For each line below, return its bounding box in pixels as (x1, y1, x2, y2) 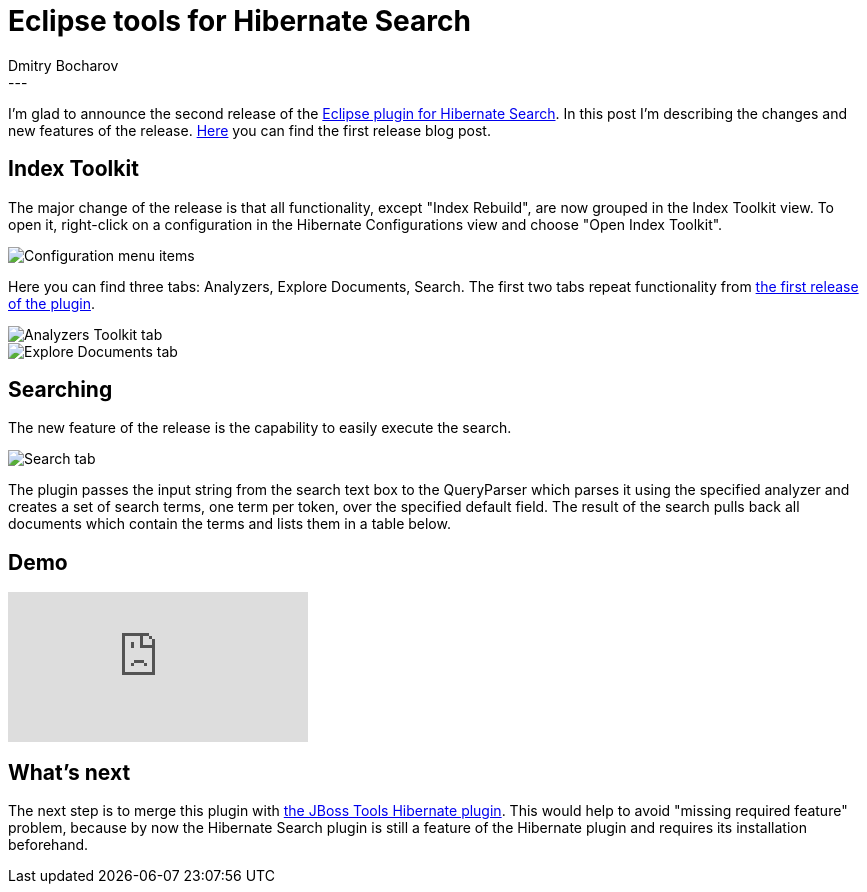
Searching (8, 377, 113, 403)
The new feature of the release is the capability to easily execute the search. (8, 419, 512, 437)
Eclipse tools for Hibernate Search (8, 4, 471, 38)
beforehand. (8, 836, 89, 854)
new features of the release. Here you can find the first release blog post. (8, 121, 491, 139)
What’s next (8, 759, 131, 785)
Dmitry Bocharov (8, 56, 119, 74)
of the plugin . (8, 294, 96, 312)
